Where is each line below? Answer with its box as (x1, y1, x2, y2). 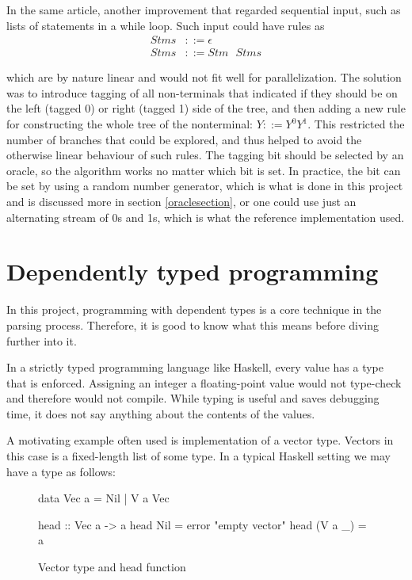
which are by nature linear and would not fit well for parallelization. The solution (6, 69, 402, 86)
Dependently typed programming (6, 255, 379, 288)
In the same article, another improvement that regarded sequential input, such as (6, 2, 401, 17)
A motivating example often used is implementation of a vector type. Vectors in (6, 432, 394, 448)
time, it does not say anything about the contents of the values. (6, 405, 315, 422)
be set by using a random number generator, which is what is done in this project (6, 177, 403, 194)
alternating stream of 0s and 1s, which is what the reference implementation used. (6, 208, 405, 225)
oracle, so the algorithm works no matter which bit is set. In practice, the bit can (6, 162, 401, 178)
